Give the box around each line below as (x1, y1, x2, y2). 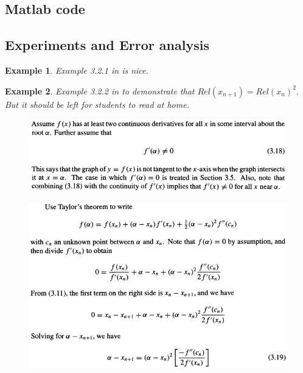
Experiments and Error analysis (5, 35, 209, 54)
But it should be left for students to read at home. (5, 98, 189, 110)
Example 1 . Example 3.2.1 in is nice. (5, 63, 148, 76)
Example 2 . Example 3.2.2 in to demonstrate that (5, 84, 195, 97)
